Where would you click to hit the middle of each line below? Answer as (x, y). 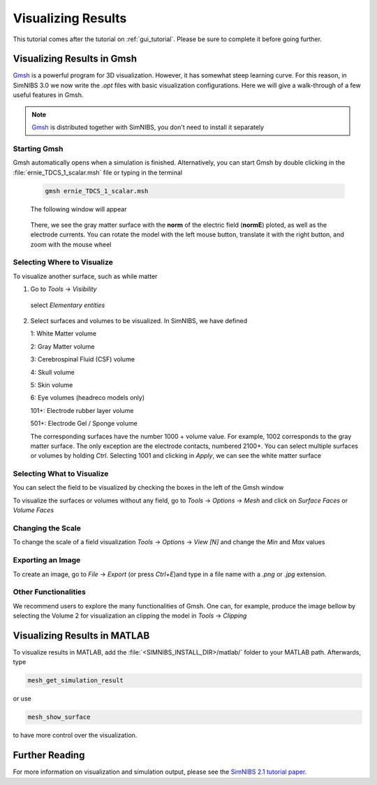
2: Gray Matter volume (62, 346)
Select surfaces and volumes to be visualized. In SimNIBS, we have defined (139, 321)
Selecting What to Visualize (61, 474)
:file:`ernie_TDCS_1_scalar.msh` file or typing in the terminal (98, 172)
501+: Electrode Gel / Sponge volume (84, 424)
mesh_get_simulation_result (75, 681)
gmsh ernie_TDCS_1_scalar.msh (97, 191)
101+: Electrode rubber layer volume (82, 410)
